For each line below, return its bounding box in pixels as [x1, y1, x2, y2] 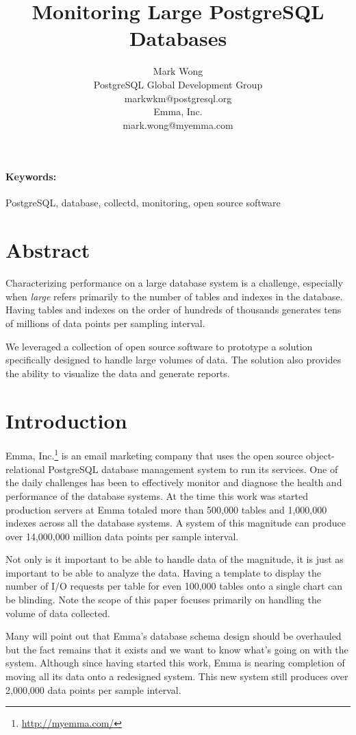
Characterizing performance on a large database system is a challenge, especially [5, 276, 343, 290]
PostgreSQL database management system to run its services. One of [48, 461, 338, 476]
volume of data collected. [5, 605, 110, 620]
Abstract [5, 236, 90, 264]
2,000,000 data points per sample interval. [5, 682, 181, 697]
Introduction [5, 406, 127, 434]
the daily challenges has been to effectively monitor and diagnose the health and [5, 475, 342, 490]
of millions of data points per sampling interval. [5, 315, 205, 330]
